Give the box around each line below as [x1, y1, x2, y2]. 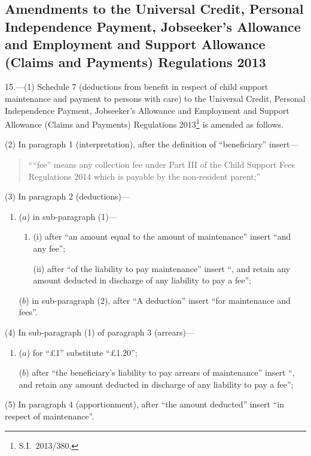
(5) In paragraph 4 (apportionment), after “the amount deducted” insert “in [5, 398, 284, 410]
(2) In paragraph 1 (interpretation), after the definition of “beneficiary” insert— [5, 138, 298, 150]
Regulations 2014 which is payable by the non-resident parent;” [28, 170, 261, 182]
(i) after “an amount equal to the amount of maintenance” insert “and [33, 230, 291, 243]
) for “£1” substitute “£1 [26, 346, 121, 358]
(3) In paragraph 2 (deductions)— [5, 190, 130, 203]
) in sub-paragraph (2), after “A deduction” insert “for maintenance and [26, 294, 291, 306]
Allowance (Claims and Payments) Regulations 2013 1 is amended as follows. [5, 116, 283, 130]
